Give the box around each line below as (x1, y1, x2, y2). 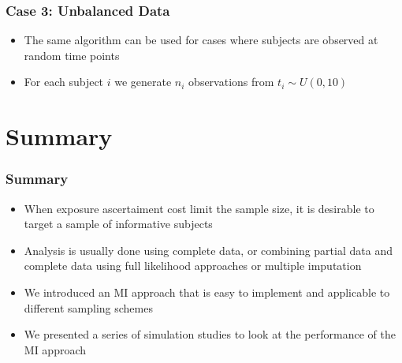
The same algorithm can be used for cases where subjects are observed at (24, 32, 378, 48)
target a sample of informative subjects (24, 215, 213, 232)
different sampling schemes (24, 299, 153, 316)
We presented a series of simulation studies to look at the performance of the (24, 326, 396, 342)
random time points (24, 47, 120, 63)
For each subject (24, 73, 104, 90)
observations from (188, 73, 274, 90)
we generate (114, 73, 172, 90)
